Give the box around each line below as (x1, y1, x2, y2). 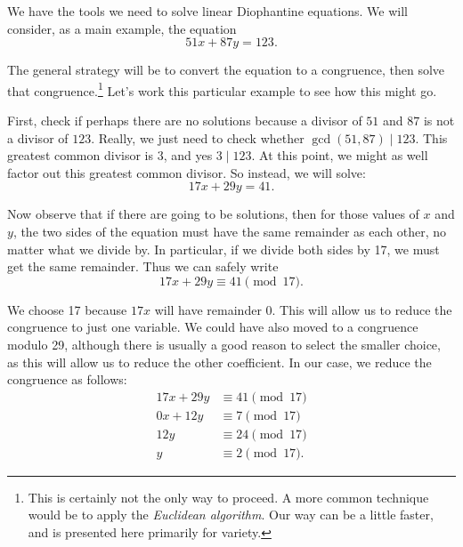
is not (423, 111, 455, 130)
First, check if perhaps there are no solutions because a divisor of (7, 111, 362, 130)
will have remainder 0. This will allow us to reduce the (154, 300, 452, 318)
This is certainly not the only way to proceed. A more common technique (28, 487, 429, 506)
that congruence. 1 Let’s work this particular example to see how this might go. (7, 78, 437, 100)
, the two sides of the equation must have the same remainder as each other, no (12, 222, 447, 240)
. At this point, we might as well (251, 146, 428, 165)
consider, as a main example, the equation (7, 19, 237, 37)
